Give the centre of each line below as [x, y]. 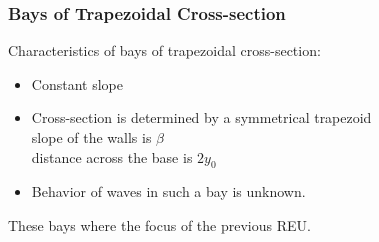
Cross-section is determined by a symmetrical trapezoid [201, 117]
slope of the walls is [91, 137]
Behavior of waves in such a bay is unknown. [168, 191]
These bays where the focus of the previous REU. [159, 224]
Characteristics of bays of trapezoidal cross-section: [164, 50]
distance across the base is [112, 156]
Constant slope [77, 83]
